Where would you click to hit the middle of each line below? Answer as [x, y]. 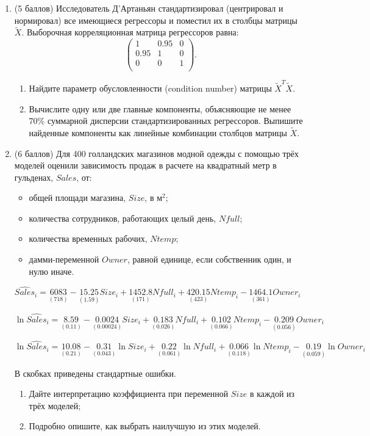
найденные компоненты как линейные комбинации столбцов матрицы [158, 132]
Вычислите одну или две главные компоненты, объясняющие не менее [160, 108]
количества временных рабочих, [88, 238]
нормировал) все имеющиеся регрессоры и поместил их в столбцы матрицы [156, 20]
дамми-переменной [64, 259]
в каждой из [272, 394]
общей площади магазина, [77, 198]
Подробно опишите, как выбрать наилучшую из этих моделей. [145, 426]
